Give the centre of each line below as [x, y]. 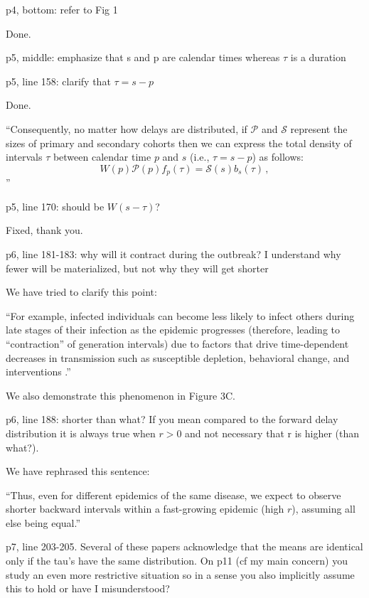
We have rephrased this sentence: [78, 471]
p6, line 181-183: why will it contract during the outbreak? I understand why [173, 253]
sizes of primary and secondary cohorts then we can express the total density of [179, 143]
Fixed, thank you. [44, 230]
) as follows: [278, 157]
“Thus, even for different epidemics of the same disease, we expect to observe [173, 495]
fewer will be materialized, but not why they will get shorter [137, 268]
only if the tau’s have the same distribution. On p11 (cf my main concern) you [177, 561]
